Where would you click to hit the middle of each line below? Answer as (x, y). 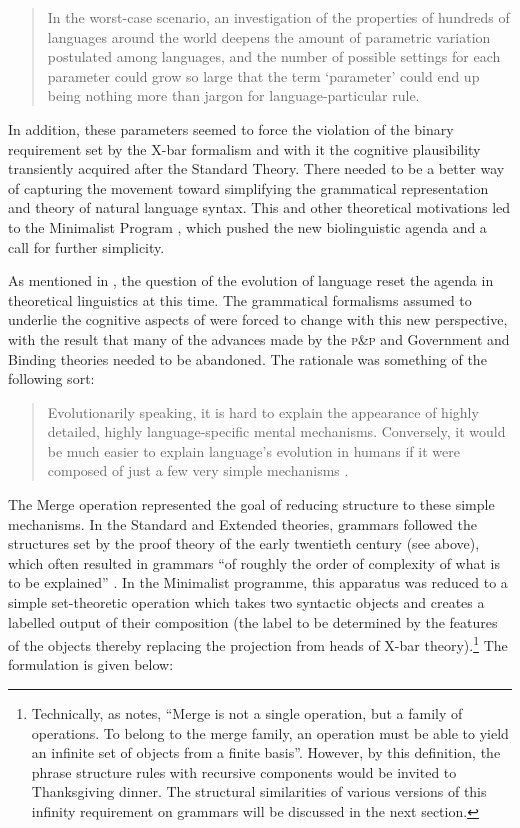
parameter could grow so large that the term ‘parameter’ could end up (263, 75)
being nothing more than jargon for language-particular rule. (233, 95)
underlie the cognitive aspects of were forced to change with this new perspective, (258, 319)
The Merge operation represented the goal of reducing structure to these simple (251, 504)
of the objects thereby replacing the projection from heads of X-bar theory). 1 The (258, 643)
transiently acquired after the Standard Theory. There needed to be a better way (256, 168)
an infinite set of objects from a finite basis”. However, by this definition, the (266, 752)
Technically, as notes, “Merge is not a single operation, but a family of (247, 713)
